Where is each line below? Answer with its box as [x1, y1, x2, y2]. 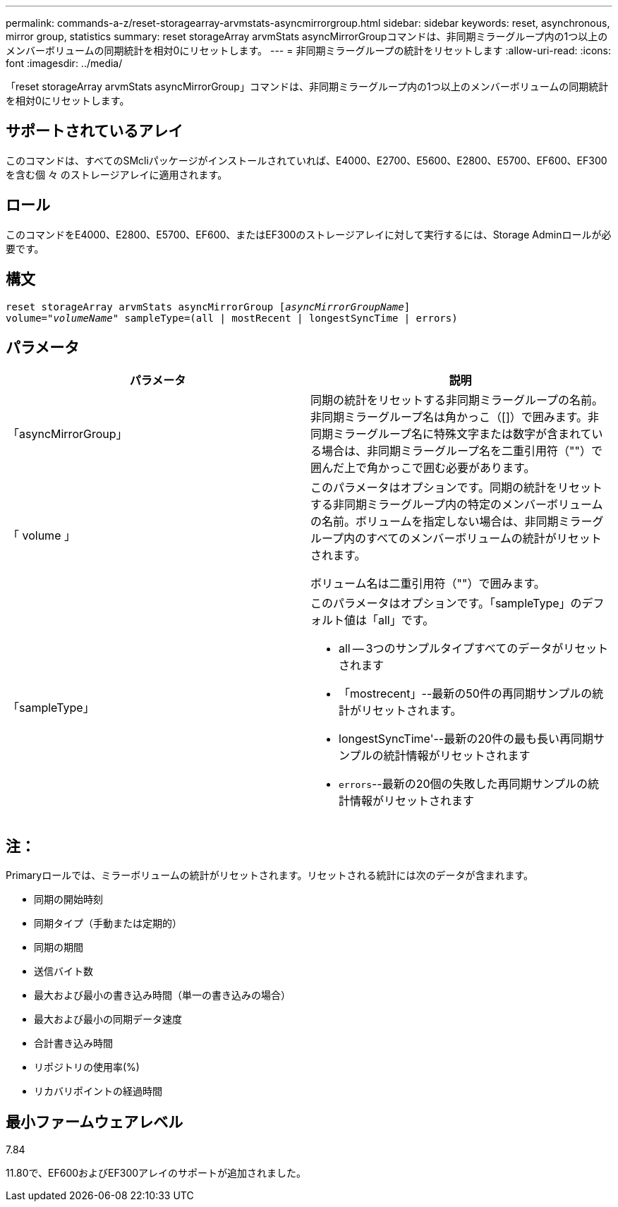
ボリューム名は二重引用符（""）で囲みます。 [310, 576, 545, 591]
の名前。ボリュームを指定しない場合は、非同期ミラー [310, 514, 593, 529]
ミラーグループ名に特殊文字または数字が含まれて [333, 427, 592, 442]
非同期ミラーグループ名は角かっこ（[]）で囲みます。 [310, 410, 588, 425]
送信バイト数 [34, 965, 93, 978]
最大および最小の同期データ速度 [34, 1013, 182, 1026]
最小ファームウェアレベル [6, 1112, 183, 1131]
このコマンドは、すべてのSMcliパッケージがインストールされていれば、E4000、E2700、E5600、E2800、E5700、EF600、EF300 [6, 154, 607, 166]
